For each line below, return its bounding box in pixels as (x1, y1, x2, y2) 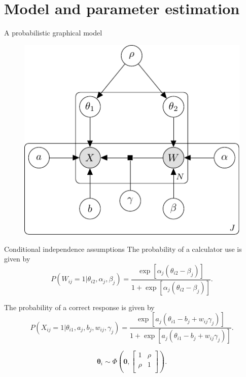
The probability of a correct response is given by (4, 301, 155, 312)
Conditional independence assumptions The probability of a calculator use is (4, 243, 242, 254)
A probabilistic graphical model (4, 27, 102, 38)
